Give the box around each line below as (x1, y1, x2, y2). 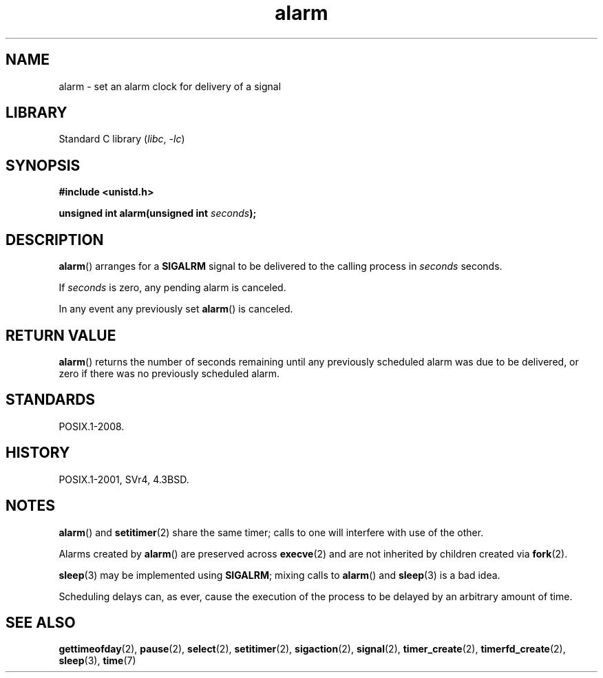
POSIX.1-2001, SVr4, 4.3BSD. (59, 473, 189, 485)
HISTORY (6, 444, 70, 462)
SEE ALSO (6, 613, 76, 631)
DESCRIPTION (6, 231, 104, 248)
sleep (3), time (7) (59, 655, 136, 667)
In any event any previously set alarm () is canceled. (59, 303, 293, 315)
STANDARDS (6, 391, 96, 409)
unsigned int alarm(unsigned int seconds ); (59, 207, 257, 220)
